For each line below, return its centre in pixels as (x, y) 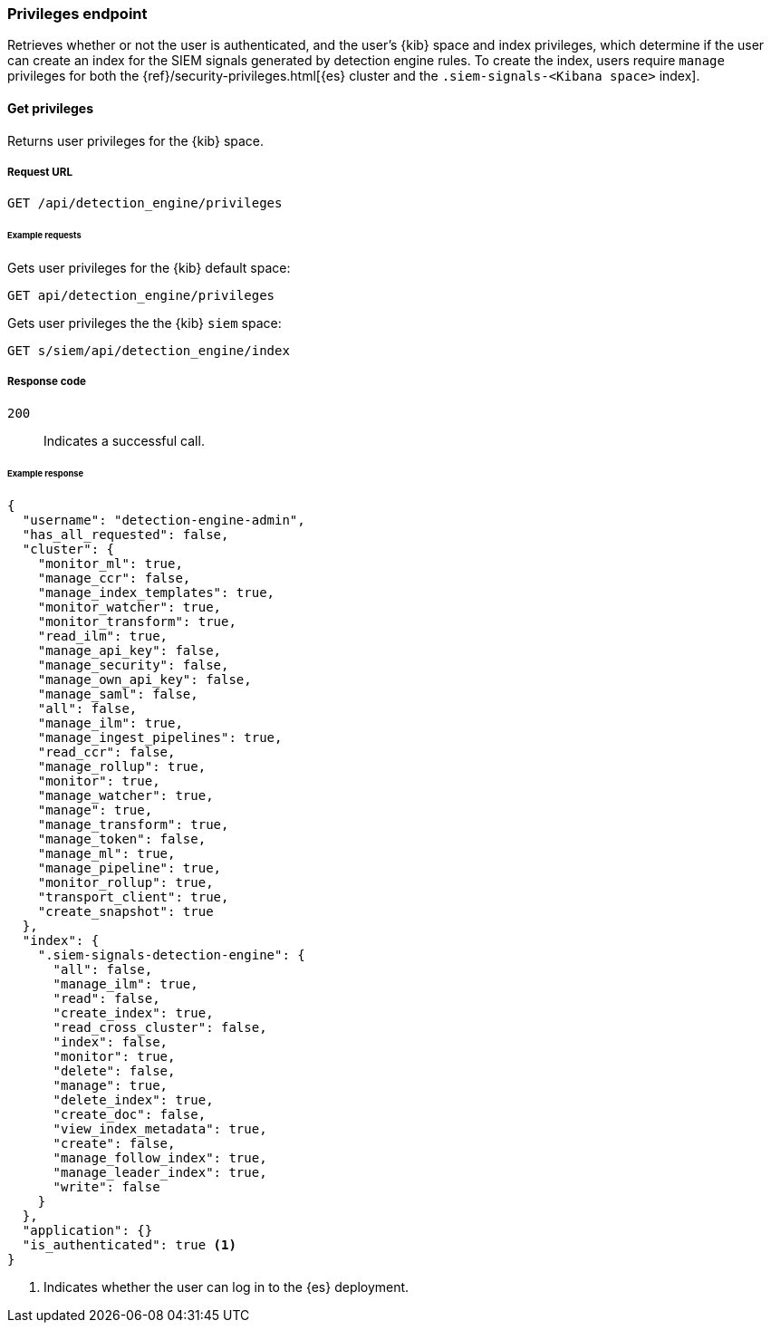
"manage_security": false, (133, 665)
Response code (47, 382)
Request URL (40, 172)
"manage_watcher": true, (125, 795)
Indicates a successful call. (124, 440)
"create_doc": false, (130, 1114)
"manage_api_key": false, (130, 650)
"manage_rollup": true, (122, 766)
